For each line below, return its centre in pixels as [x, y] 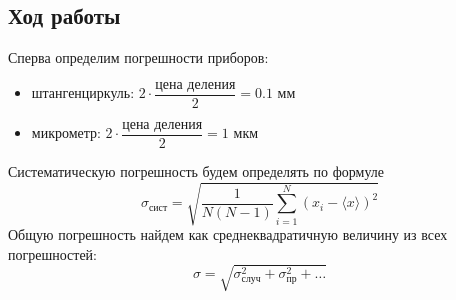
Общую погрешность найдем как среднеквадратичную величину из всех [228, 234]
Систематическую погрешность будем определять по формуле [196, 170]
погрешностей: [52, 253]
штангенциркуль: [83, 92]
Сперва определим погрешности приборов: [138, 57]
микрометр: [66, 132]
